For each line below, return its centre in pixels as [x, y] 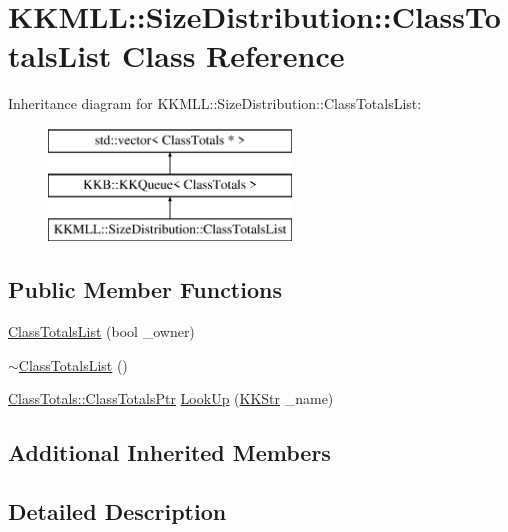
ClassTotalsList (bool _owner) [101, 331]
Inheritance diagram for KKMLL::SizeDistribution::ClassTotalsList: [215, 103]
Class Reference [233, 55]
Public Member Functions [145, 289]
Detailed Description [117, 511]
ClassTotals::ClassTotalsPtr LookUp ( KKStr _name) [171, 398]
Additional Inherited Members [169, 452]
